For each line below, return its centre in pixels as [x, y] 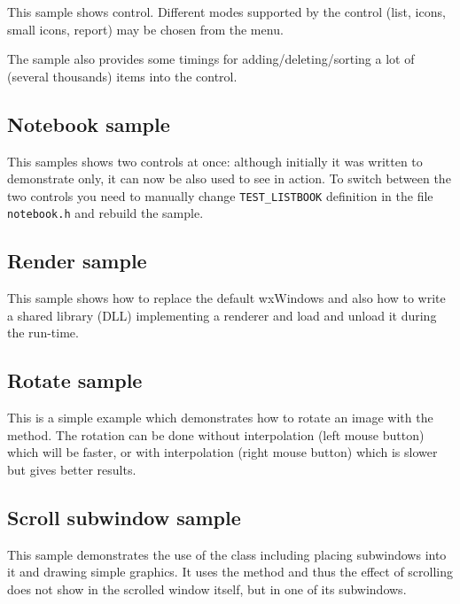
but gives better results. [72, 470]
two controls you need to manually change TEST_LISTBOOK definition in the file [220, 195]
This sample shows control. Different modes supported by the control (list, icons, [226, 12]
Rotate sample [75, 380]
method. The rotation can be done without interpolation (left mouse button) [216, 434]
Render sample [77, 261]
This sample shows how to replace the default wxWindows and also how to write [226, 298]
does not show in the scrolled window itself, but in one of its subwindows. [207, 589]
